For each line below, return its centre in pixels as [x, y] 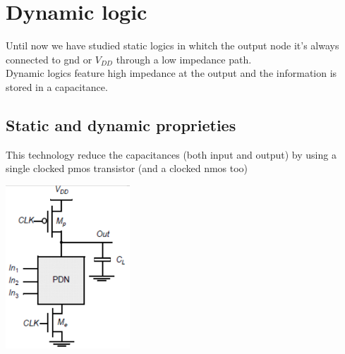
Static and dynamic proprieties [121, 124]
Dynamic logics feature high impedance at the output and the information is [171, 73]
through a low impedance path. [184, 59]
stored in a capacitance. [57, 86]
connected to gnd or [49, 59]
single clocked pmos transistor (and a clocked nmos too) [127, 168]
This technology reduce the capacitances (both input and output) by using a [171, 154]
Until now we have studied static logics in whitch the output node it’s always [172, 45]
